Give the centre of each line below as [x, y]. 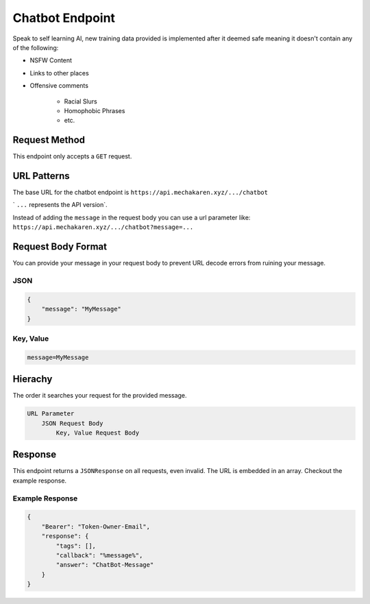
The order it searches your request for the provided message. [100, 396]
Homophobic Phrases [95, 110]
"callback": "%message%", [99, 555]
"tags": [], [76, 546]
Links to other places [59, 73]
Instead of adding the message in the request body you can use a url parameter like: [132, 217]
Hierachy [33, 379]
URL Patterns [41, 176]
